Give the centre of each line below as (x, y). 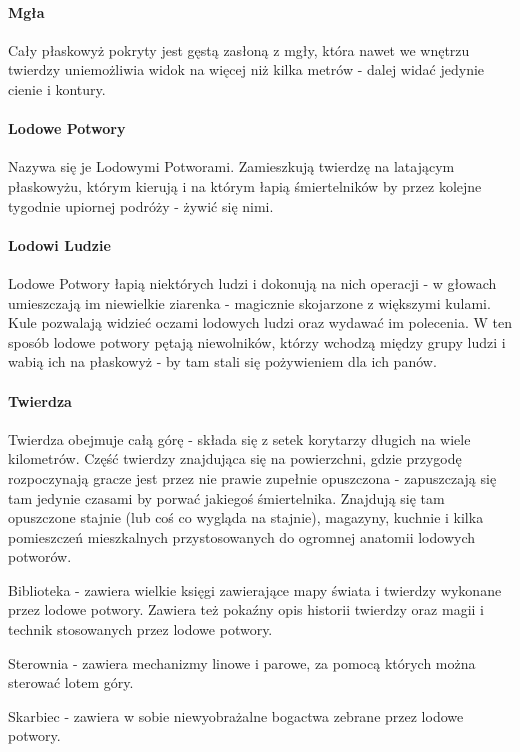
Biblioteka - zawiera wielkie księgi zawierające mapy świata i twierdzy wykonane (255, 589)
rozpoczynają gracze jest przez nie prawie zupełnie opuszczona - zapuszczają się (252, 477)
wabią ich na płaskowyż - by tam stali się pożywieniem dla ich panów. (222, 361)
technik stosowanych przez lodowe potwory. (140, 629)
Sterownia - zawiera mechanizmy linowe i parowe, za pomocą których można (242, 662)
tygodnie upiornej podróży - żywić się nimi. (141, 205)
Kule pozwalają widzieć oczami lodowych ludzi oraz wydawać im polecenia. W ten (260, 322)
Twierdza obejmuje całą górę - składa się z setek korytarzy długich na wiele (239, 438)
